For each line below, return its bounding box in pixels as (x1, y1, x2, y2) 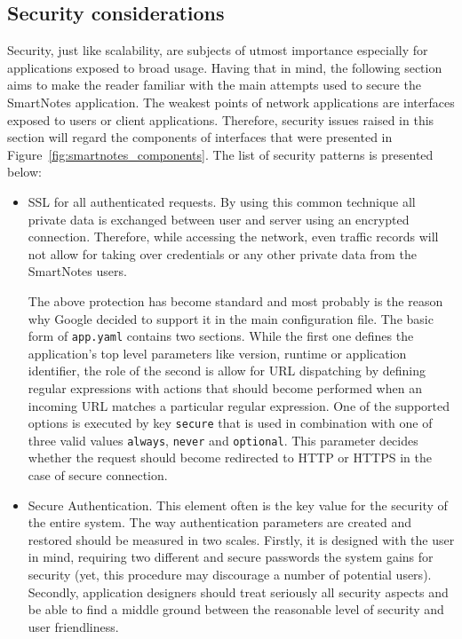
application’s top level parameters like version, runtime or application (28, 343, 407, 362)
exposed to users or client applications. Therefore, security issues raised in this (7, 110, 434, 129)
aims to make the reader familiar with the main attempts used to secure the (7, 75, 421, 94)
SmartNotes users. (28, 262, 127, 280)
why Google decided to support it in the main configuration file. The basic (28, 309, 434, 327)
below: (7, 162, 42, 181)
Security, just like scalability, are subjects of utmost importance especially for (7, 41, 428, 59)
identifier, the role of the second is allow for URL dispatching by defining (28, 361, 426, 380)
